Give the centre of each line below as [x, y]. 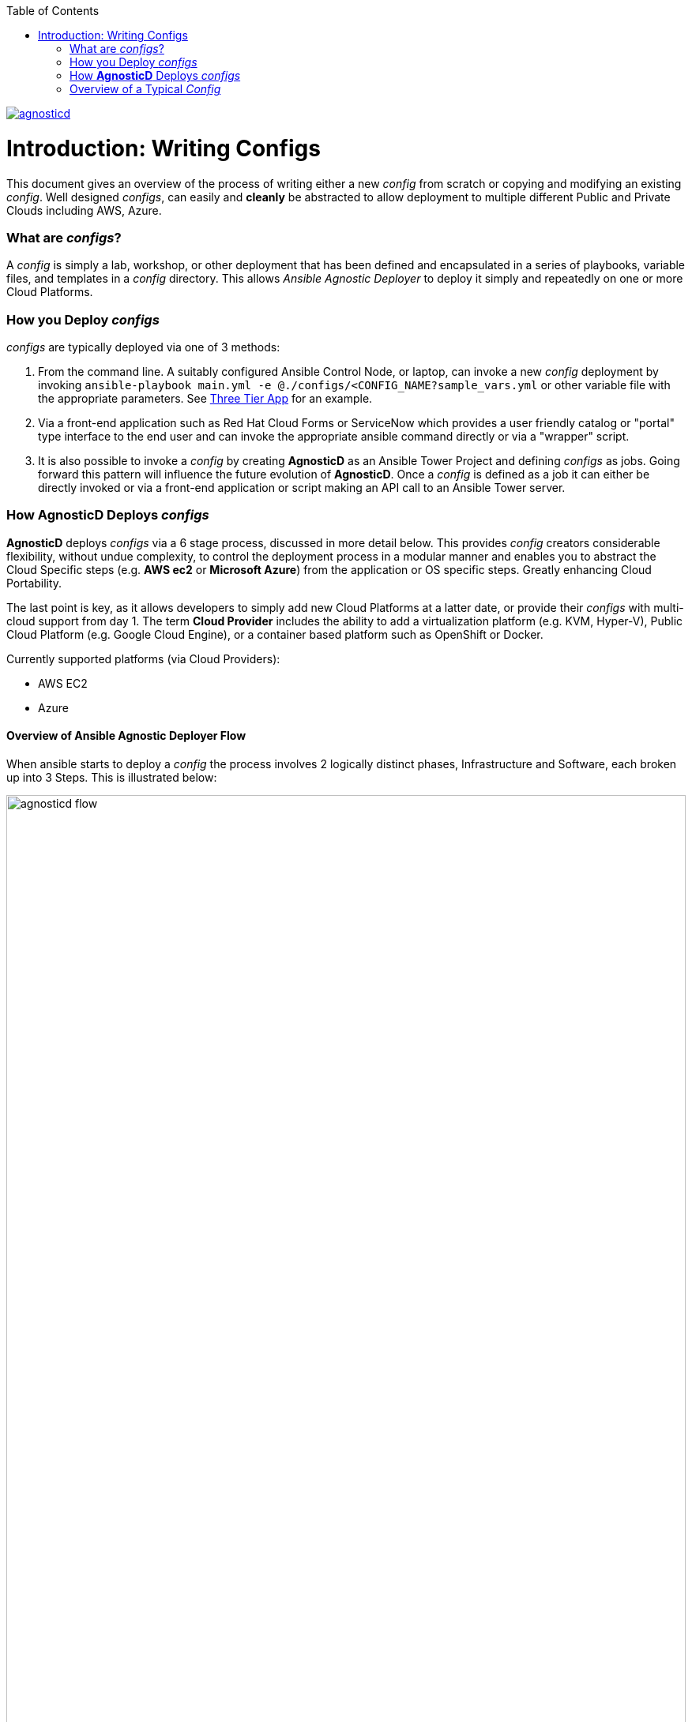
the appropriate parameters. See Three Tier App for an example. [205, 398]
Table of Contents [53, 11]
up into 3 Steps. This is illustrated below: [112, 777]
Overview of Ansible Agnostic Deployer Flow [126, 736]
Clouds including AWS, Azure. [84, 210]
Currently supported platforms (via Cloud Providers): [143, 658]
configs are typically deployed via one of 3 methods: [143, 347]
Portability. [34, 583]
